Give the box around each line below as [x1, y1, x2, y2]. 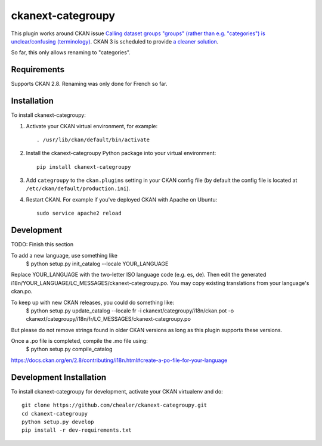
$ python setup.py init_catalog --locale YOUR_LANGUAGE [26, 260, 169, 267]
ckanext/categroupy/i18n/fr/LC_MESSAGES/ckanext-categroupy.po [26, 315, 191, 323]
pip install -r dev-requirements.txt [21, 427, 132, 433]
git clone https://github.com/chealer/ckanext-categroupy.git [21, 402, 208, 408]
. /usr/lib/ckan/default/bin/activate [36, 136, 150, 143]
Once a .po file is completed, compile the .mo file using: [11, 337, 148, 345]
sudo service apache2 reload [36, 210, 122, 217]
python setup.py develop [21, 418, 94, 425]
